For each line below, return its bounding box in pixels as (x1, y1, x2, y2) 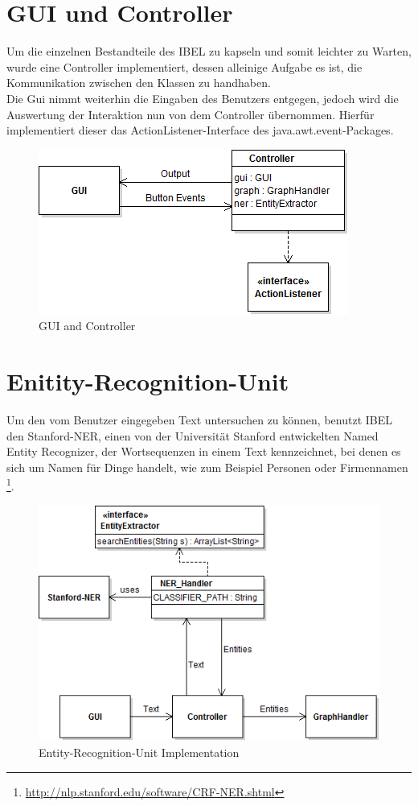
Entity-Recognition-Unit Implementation (39, 744, 240, 761)
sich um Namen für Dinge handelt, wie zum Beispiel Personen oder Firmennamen (6, 458, 408, 475)
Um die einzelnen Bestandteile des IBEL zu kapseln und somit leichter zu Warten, (6, 43, 412, 60)
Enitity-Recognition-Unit (6, 365, 289, 398)
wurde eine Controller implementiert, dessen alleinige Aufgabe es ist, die (6, 58, 363, 75)
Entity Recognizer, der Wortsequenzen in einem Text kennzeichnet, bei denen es (6, 443, 401, 460)
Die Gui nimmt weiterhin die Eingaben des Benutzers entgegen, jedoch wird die (6, 89, 399, 106)
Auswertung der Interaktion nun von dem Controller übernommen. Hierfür (6, 105, 375, 122)
